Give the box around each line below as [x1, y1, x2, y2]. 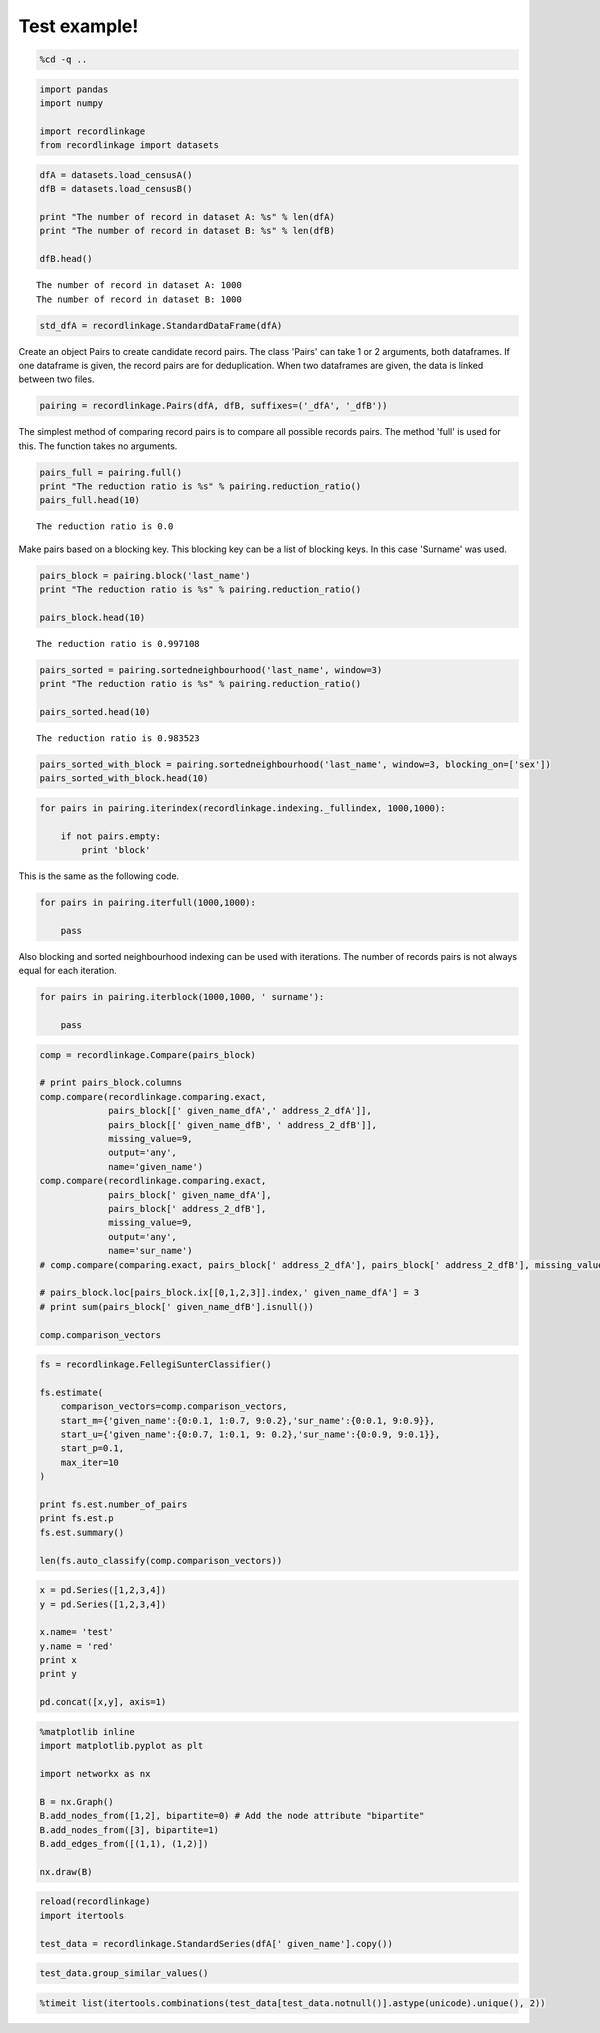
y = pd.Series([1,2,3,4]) [39, 1598, 167, 1610]
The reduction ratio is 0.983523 [36, 733, 200, 744]
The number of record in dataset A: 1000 [36, 280, 242, 291]
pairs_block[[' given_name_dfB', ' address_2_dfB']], [108, 1119, 378, 1130]
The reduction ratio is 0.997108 [36, 638, 200, 649]
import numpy [39, 98, 104, 109]
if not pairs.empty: [60, 830, 162, 842]
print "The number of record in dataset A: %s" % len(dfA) [39, 211, 335, 223]
